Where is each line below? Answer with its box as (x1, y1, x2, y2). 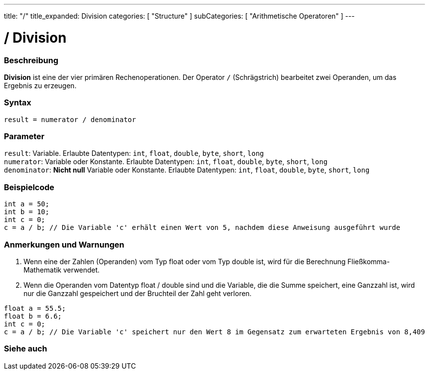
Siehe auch (4, 344, 48, 354)
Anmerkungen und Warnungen (4, 239, 124, 249)
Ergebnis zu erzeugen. (4, 81, 77, 90)
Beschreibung (4, 55, 59, 65)
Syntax (4, 98, 31, 108)
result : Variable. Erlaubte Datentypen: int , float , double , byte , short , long (4, 149, 264, 158)
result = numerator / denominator (4, 115, 136, 124)
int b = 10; (4, 208, 49, 216)
